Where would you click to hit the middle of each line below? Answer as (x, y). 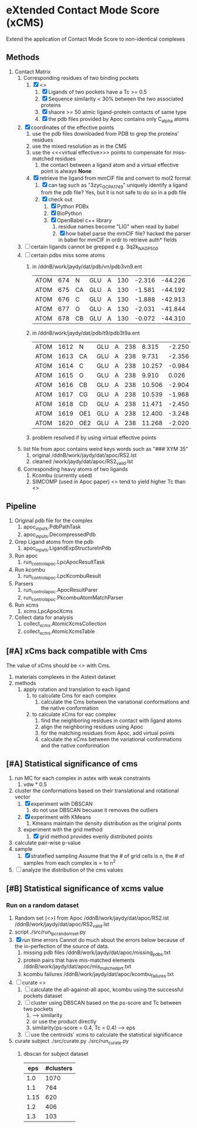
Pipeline (21, 506)
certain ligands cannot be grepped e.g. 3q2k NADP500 (94, 248)
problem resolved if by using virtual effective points (94, 437)
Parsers (24, 583)
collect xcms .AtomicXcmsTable (59, 632)
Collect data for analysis (44, 618)
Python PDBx (73, 207)
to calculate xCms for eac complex (74, 714)
